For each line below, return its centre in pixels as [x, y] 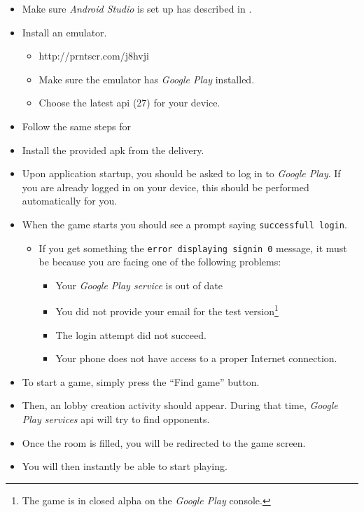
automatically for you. [70, 201]
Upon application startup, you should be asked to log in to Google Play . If [181, 173]
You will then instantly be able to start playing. [125, 466]
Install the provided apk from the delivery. [113, 150]
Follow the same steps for [77, 126]
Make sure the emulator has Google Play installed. [147, 79]
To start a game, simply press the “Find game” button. [141, 381]
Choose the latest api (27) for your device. [129, 103]
